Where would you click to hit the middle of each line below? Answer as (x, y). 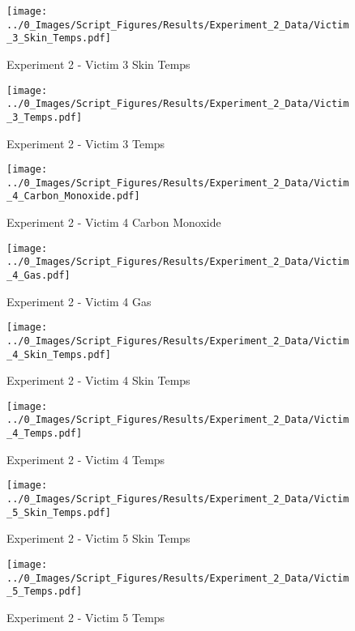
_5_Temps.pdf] (45, 592)
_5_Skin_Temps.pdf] (59, 512)
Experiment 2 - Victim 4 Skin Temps (98, 380)
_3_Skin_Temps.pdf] (59, 38)
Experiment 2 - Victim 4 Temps (86, 459)
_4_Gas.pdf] (38, 275)
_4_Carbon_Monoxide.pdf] (73, 196)
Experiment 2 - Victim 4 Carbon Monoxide (114, 222)
